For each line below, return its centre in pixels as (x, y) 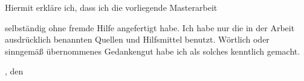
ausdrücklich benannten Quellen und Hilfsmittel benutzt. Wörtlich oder (137, 39)
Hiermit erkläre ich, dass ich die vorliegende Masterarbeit (111, 7)
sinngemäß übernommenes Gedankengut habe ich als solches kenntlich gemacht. (153, 51)
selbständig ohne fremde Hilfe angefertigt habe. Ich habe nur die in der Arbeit (150, 27)
